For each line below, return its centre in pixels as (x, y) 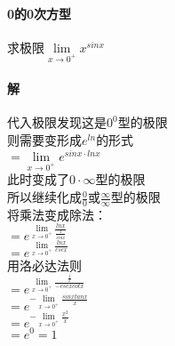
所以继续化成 (44, 197)
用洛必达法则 (44, 265)
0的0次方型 (40, 13)
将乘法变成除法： (57, 214)
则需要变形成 (44, 139)
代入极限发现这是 (57, 122)
